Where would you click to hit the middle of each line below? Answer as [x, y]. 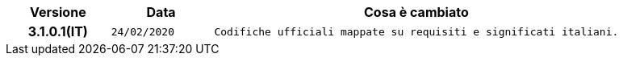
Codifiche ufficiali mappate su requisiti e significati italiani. [416, 31]
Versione [58, 12]
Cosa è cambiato [416, 12]
